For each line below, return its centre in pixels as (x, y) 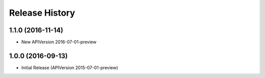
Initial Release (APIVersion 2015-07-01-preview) (70, 67)
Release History (42, 13)
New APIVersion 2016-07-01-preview (59, 42)
